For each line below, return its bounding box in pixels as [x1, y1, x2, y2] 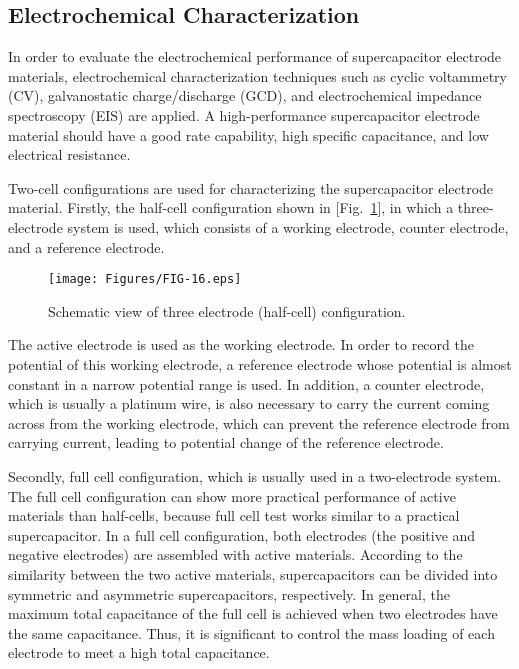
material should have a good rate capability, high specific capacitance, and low [8, 124, 489, 145]
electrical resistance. [8, 144, 131, 165]
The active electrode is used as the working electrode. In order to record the [8, 334, 474, 355]
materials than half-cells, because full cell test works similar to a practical [8, 505, 460, 526]
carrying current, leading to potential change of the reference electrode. [8, 432, 444, 453]
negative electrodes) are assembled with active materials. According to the [8, 544, 463, 565]
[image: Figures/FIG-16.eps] [48, 272, 242, 287]
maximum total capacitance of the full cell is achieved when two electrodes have [8, 603, 498, 624]
